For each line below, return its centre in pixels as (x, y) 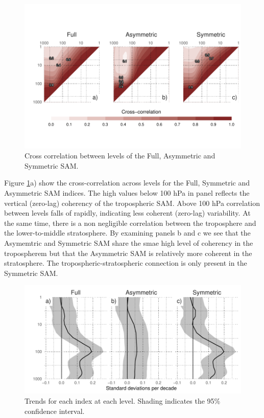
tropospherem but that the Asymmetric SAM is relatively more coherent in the (128, 253)
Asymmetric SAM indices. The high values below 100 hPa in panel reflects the (127, 193)
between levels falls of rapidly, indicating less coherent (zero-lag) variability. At (127, 213)
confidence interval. (55, 411)
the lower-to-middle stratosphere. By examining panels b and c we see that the (127, 233)
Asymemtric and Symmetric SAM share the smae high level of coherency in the (129, 243)
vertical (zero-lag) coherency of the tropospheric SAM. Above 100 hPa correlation (132, 203)
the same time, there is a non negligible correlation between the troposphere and (130, 223)
